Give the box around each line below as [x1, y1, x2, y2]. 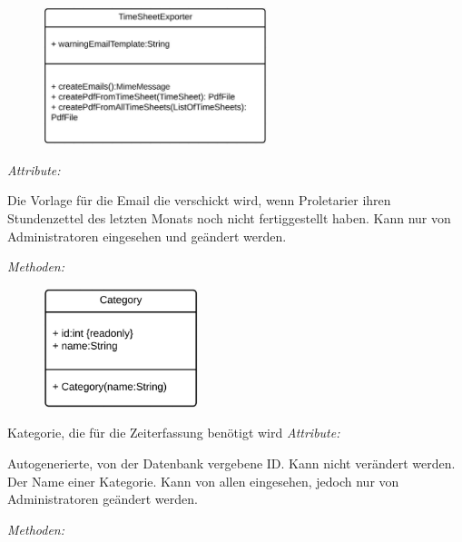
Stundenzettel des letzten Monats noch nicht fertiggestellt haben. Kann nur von [7, 208, 451, 227]
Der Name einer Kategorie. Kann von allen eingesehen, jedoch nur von [7, 471, 399, 490]
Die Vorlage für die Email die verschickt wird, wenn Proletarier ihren [7, 191, 391, 210]
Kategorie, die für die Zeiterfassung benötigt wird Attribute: [7, 423, 340, 442]
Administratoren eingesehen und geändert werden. [7, 226, 287, 245]
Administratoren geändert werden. [7, 489, 198, 508]
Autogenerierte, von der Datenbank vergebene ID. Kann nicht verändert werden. [7, 454, 456, 473]
